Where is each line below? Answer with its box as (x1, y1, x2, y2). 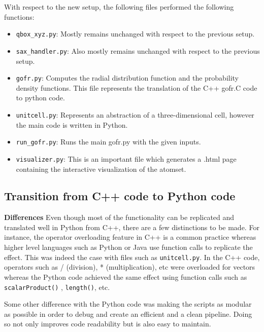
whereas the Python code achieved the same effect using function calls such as (4, 271, 247, 282)
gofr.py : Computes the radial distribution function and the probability (16, 72, 239, 83)
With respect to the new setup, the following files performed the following (4, 2, 234, 12)
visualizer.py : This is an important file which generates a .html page (16, 153, 237, 164)
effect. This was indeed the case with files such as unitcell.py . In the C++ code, (4, 251, 260, 262)
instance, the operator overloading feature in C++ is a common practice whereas (4, 232, 256, 242)
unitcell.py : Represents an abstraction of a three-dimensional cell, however (16, 109, 254, 120)
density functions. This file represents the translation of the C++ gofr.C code (16, 82, 257, 93)
